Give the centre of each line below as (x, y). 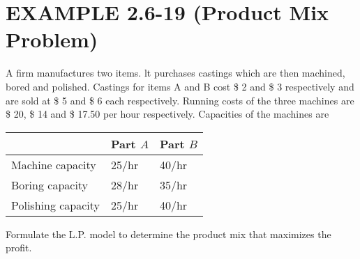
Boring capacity (50, 185)
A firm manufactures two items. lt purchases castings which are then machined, (175, 73)
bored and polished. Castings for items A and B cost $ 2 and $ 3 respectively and (180, 86)
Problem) (52, 39)
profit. (19, 248)
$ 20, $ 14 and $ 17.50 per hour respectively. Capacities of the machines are (167, 114)
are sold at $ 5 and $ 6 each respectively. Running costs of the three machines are (180, 100)
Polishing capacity (55, 205)
